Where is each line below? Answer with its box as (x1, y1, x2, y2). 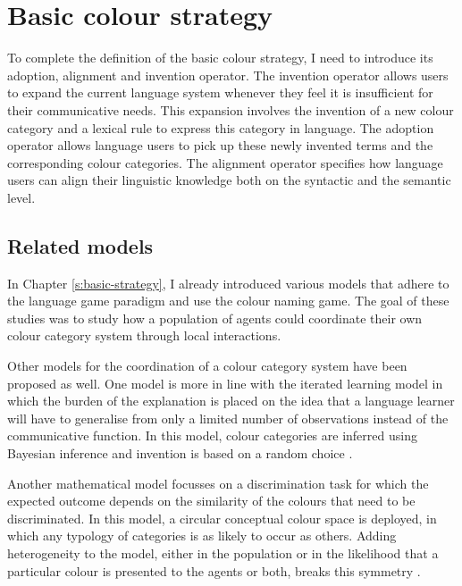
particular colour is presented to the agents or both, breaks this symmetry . (7, 561, 421, 580)
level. (7, 188, 36, 206)
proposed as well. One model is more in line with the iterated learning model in (7, 373, 443, 392)
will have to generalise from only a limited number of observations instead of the (7, 408, 449, 427)
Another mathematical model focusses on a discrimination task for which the (7, 473, 429, 492)
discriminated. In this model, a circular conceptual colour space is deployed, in (7, 508, 437, 527)
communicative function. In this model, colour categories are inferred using (7, 426, 417, 445)
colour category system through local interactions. (7, 326, 281, 345)
